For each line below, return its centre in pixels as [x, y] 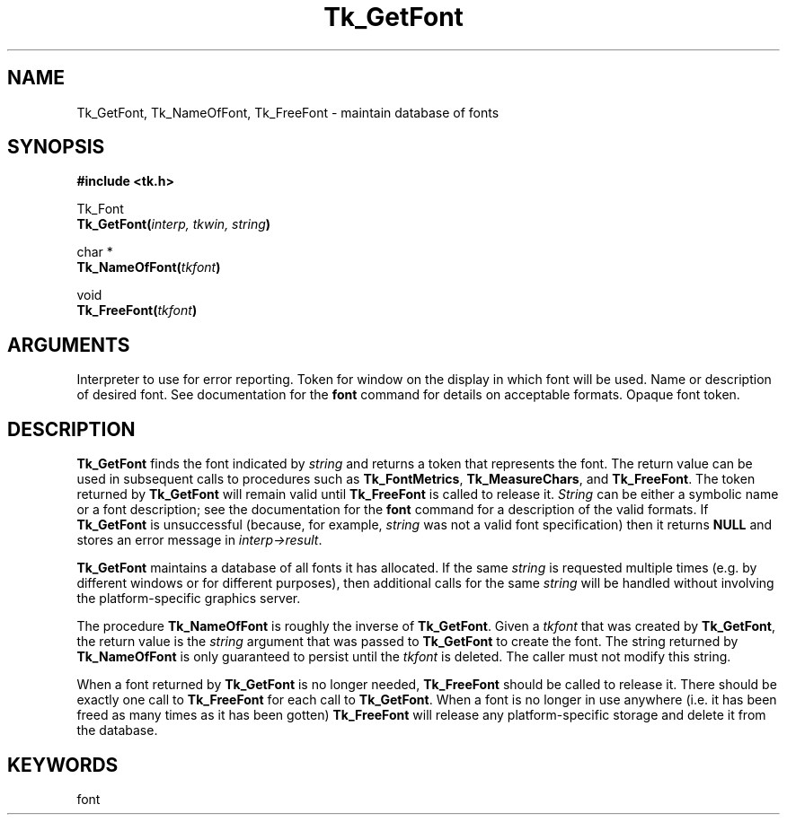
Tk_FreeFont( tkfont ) [137, 310]
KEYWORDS [63, 765]
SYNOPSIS [56, 147]
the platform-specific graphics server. [189, 599]
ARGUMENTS [69, 345]
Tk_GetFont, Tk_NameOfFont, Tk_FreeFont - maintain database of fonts [288, 112]
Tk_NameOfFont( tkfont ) [149, 267]
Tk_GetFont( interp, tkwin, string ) [174, 224]
